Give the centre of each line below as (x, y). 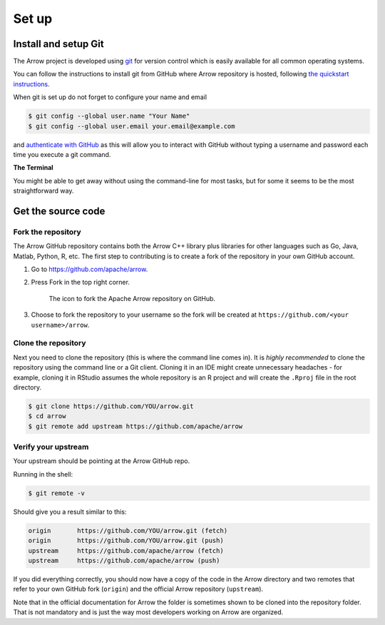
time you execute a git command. (62, 154)
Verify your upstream (51, 447)
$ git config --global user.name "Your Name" (109, 116)
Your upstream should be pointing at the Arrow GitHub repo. (102, 461)
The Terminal (33, 168)
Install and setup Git (58, 44)
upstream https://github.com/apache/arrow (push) (124, 560)
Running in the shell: (43, 474)
